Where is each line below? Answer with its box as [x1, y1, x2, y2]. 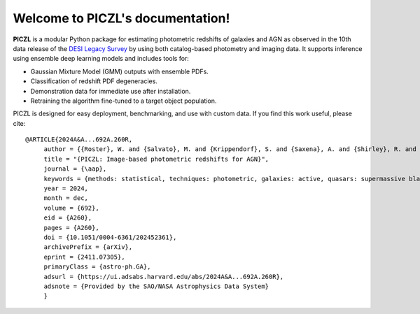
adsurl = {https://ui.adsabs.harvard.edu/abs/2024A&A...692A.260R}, [43, 273, 284, 280]
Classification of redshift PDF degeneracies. [30, 77, 157, 85]
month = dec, [43, 194, 89, 202]
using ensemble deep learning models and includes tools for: [13, 55, 189, 63]
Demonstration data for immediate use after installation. [30, 87, 191, 95]
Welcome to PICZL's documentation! [13, 10, 230, 26]
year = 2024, [43, 185, 89, 192]
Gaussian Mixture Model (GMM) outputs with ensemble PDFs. [30, 67, 209, 76]
